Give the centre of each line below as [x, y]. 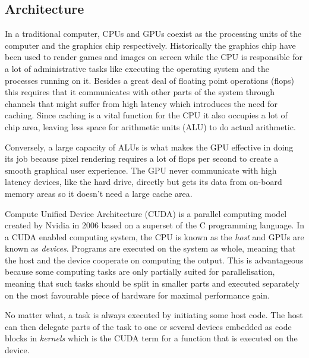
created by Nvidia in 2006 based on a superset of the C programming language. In [154, 225]
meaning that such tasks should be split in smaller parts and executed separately [152, 283]
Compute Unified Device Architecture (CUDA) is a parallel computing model [146, 213]
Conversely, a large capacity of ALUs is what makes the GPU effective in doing [149, 147]
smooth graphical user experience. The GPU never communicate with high [141, 170]
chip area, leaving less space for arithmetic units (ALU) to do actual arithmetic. [150, 126]
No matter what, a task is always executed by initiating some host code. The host [154, 315]
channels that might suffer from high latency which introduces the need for [141, 103]
